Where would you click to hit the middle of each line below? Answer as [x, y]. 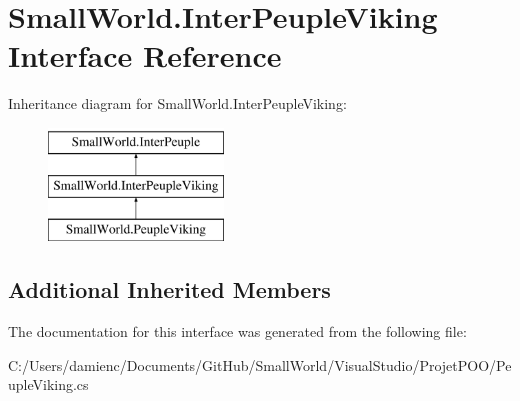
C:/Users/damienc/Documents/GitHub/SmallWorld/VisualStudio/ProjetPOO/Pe [260, 364]
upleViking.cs [48, 384]
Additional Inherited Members [169, 289]
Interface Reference [145, 55]
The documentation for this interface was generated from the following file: [237, 331]
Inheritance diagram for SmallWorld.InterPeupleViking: [177, 103]
